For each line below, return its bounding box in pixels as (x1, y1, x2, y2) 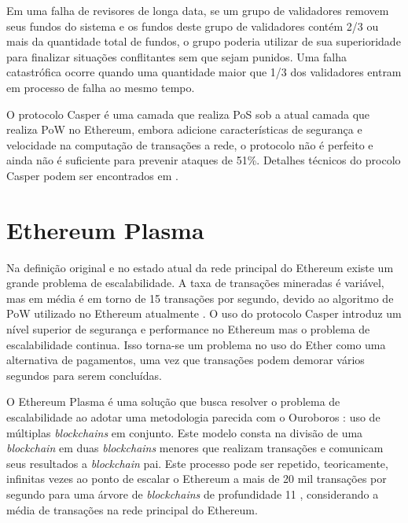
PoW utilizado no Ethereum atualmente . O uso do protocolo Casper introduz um (6, 305, 402, 322)
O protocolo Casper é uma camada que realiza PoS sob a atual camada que (6, 105, 370, 122)
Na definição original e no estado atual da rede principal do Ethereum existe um (6, 259, 394, 275)
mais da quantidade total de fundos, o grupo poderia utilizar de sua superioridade (6, 33, 401, 50)
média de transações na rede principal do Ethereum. (6, 501, 258, 517)
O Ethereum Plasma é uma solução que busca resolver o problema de (6, 393, 340, 410)
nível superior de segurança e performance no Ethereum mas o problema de (6, 321, 370, 337)
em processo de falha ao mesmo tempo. (6, 79, 195, 95)
